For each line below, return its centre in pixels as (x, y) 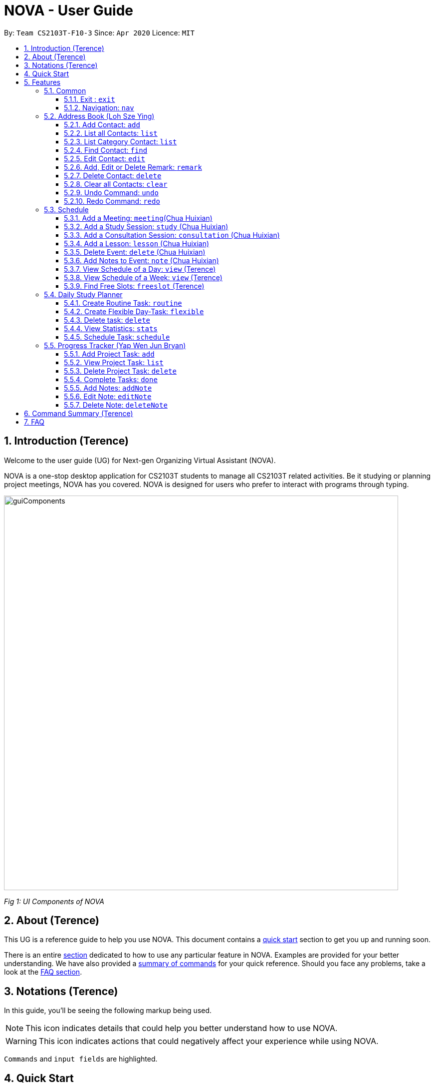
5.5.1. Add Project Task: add (109, 354)
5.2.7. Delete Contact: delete (113, 175)
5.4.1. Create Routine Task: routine (123, 303)
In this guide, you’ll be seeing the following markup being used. (108, 1011)
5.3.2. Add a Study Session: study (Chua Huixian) (146, 226)
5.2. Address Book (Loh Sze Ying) (99, 116)
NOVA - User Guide (69, 10)
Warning (21, 1041)
